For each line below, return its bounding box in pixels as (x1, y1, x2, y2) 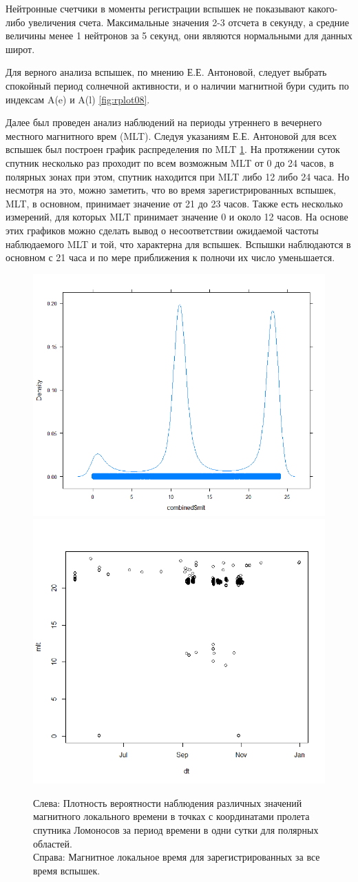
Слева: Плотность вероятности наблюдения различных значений (33, 795, 302, 810)
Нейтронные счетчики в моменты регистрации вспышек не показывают (6, 1, 305, 15)
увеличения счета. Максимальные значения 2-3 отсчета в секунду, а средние (28, 14, 350, 29)
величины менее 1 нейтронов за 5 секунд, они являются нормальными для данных (6, 28, 352, 43)
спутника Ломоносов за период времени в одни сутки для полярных (33, 823, 319, 837)
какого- (308, 1, 338, 15)
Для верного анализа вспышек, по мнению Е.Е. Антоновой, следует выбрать (6, 65, 327, 79)
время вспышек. (33, 863, 101, 877)
